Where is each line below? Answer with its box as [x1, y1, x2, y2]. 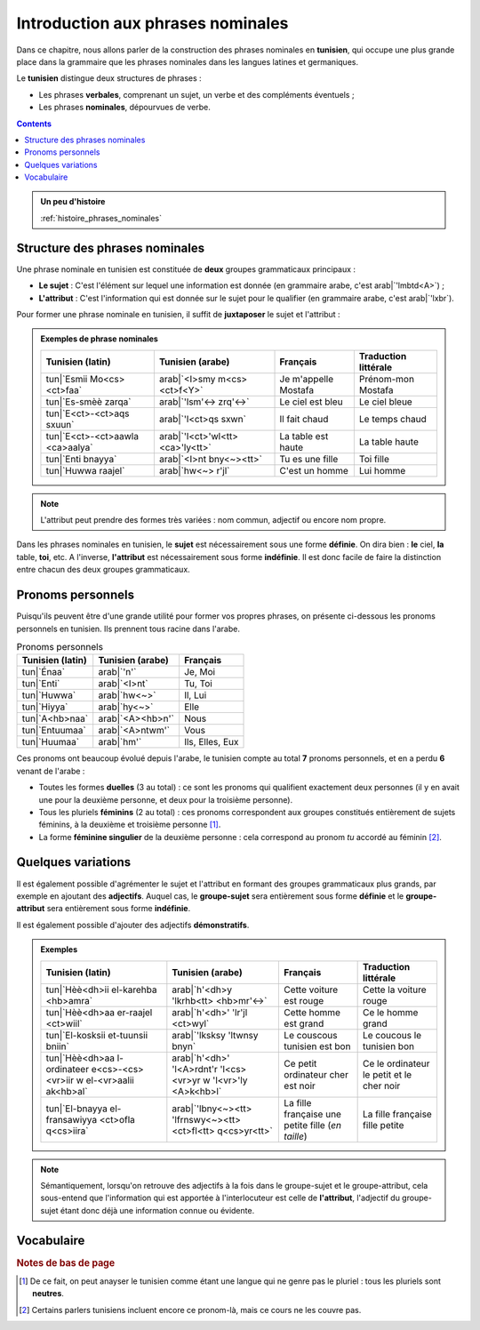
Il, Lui [183, 689, 207, 701]
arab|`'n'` [98, 666, 137, 678]
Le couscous [284, 1029, 338, 1041]
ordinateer [45, 1062, 89, 1075]
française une [284, 1108, 342, 1120]
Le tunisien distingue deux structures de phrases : [16, 73, 202, 84]
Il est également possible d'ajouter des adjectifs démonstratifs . [16, 919, 250, 930]
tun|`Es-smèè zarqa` [45, 396, 132, 408]
